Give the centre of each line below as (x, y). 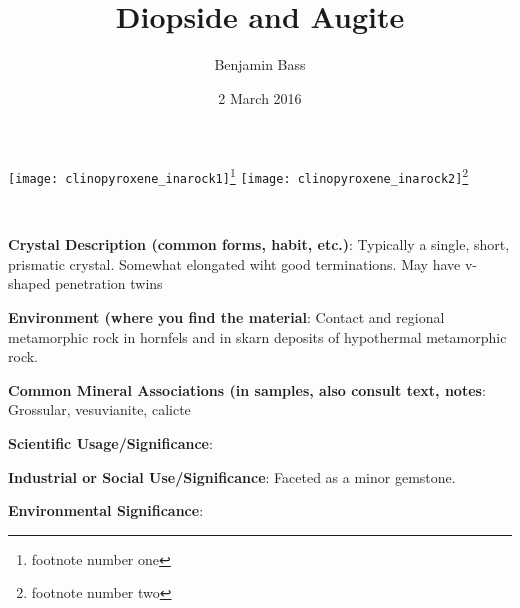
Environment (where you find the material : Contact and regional (226, 317)
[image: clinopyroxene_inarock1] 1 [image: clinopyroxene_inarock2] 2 (238, 175)
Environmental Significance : (106, 510)
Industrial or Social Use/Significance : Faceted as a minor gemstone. (232, 476)
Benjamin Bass (260, 64)
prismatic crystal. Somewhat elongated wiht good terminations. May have (234, 263)
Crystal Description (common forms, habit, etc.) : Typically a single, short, (259, 244)
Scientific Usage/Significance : (110, 442)
